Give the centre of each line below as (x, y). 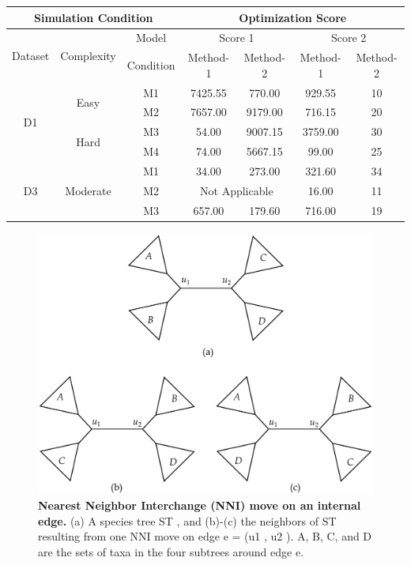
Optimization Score (293, 17)
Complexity (88, 55)
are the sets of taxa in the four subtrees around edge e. (171, 551)
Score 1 (237, 38)
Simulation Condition (93, 17)
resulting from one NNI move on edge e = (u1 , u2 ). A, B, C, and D (205, 536)
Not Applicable (237, 190)
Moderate (88, 190)
